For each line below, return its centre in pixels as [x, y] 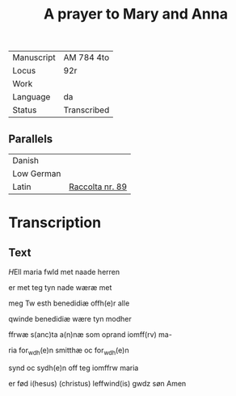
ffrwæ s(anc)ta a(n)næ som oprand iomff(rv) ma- [90, 335]
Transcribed [86, 110]
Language [32, 97]
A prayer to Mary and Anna [136, 14]
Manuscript [34, 57]
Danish [25, 160]
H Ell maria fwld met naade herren [64, 272]
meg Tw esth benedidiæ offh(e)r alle [69, 303]
